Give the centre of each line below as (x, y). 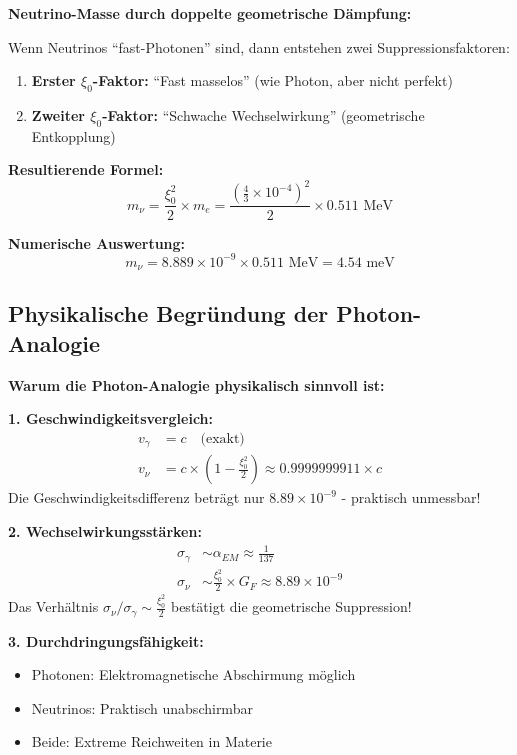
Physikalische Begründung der (168, 313)
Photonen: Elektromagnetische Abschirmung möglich (193, 674)
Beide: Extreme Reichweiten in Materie (151, 741)
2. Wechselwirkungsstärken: (105, 530)
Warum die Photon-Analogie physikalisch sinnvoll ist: (196, 384)
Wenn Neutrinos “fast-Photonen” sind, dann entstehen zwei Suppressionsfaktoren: (259, 46)
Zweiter (58, 114)
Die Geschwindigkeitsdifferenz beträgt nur (136, 497)
